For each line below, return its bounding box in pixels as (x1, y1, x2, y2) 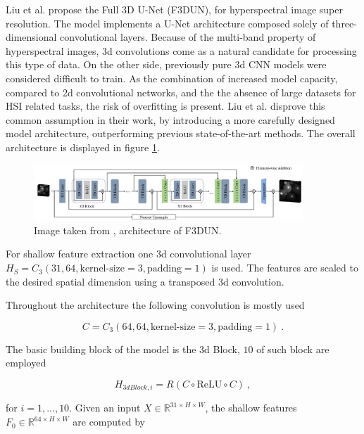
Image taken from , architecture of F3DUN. (34, 222, 222, 237)
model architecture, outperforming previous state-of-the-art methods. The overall (6, 126, 356, 141)
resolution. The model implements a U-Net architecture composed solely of (6, 15, 329, 30)
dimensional (6, 30, 57, 44)
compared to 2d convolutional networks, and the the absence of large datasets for (6, 84, 356, 99)
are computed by (73, 414, 145, 429)
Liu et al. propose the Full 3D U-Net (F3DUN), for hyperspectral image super (6, 2, 343, 16)
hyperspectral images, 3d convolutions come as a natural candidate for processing (6, 43, 357, 58)
